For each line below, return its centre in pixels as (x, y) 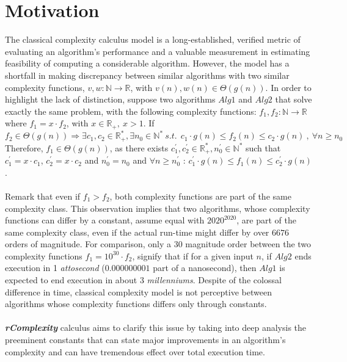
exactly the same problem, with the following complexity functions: (131, 111)
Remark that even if (43, 196)
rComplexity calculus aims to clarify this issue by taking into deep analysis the (156, 328)
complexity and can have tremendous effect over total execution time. (135, 351)
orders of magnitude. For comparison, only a (88, 244)
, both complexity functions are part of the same (200, 196)
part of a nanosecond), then (205, 268)
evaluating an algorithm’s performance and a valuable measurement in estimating (158, 51)
